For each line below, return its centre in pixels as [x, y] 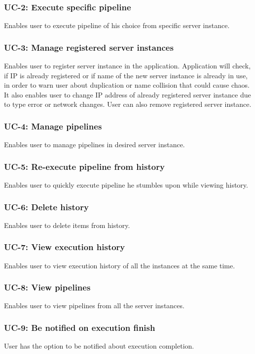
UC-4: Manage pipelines [53, 126]
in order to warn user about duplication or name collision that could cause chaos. [127, 85]
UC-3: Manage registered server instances [89, 47]
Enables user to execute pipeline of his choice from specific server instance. [117, 25]
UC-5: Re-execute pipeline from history [84, 166]
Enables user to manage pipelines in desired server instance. [94, 145]
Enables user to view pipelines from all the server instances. [94, 306]
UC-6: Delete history [46, 207]
